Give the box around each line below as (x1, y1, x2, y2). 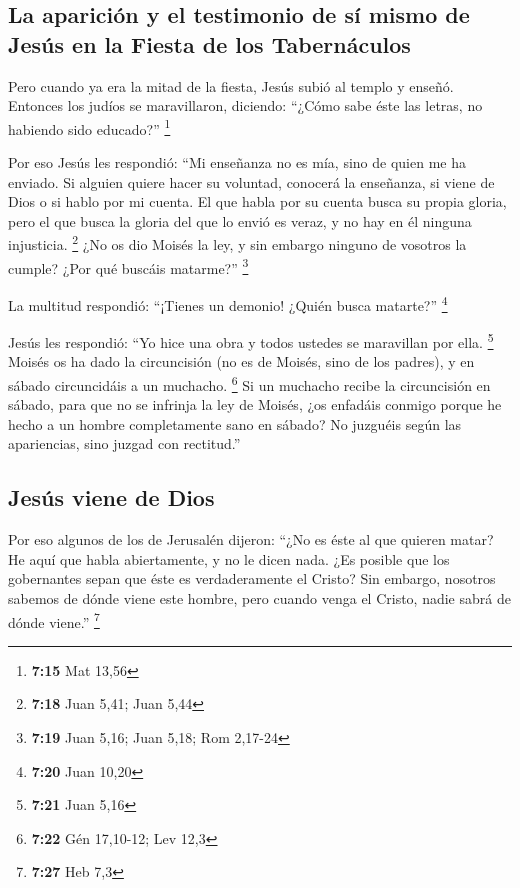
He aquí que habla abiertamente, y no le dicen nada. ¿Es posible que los (8, 548, 450, 569)
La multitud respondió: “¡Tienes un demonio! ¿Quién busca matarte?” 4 (8, 291, 448, 315)
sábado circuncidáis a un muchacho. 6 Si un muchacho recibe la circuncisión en (8, 372, 491, 395)
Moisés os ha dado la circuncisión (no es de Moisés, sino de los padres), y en (8, 351, 475, 372)
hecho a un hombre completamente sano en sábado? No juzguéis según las (8, 413, 462, 434)
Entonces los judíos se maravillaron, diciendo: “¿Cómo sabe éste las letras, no (8, 95, 483, 116)
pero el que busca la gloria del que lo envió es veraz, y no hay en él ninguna (8, 210, 472, 231)
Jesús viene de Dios (8, 482, 215, 513)
